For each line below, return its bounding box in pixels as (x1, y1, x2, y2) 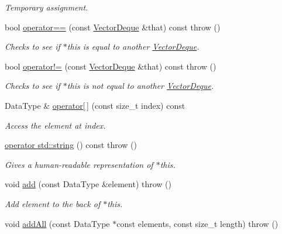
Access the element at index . (5, 119, 106, 131)
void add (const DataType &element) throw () (5, 178, 171, 190)
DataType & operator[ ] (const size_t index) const (5, 99, 185, 111)
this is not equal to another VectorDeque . (67, 80, 214, 92)
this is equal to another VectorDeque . (67, 40, 200, 53)
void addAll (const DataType (5, 217, 110, 229)
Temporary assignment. (5, 1, 88, 13)
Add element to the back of (5, 197, 101, 209)
